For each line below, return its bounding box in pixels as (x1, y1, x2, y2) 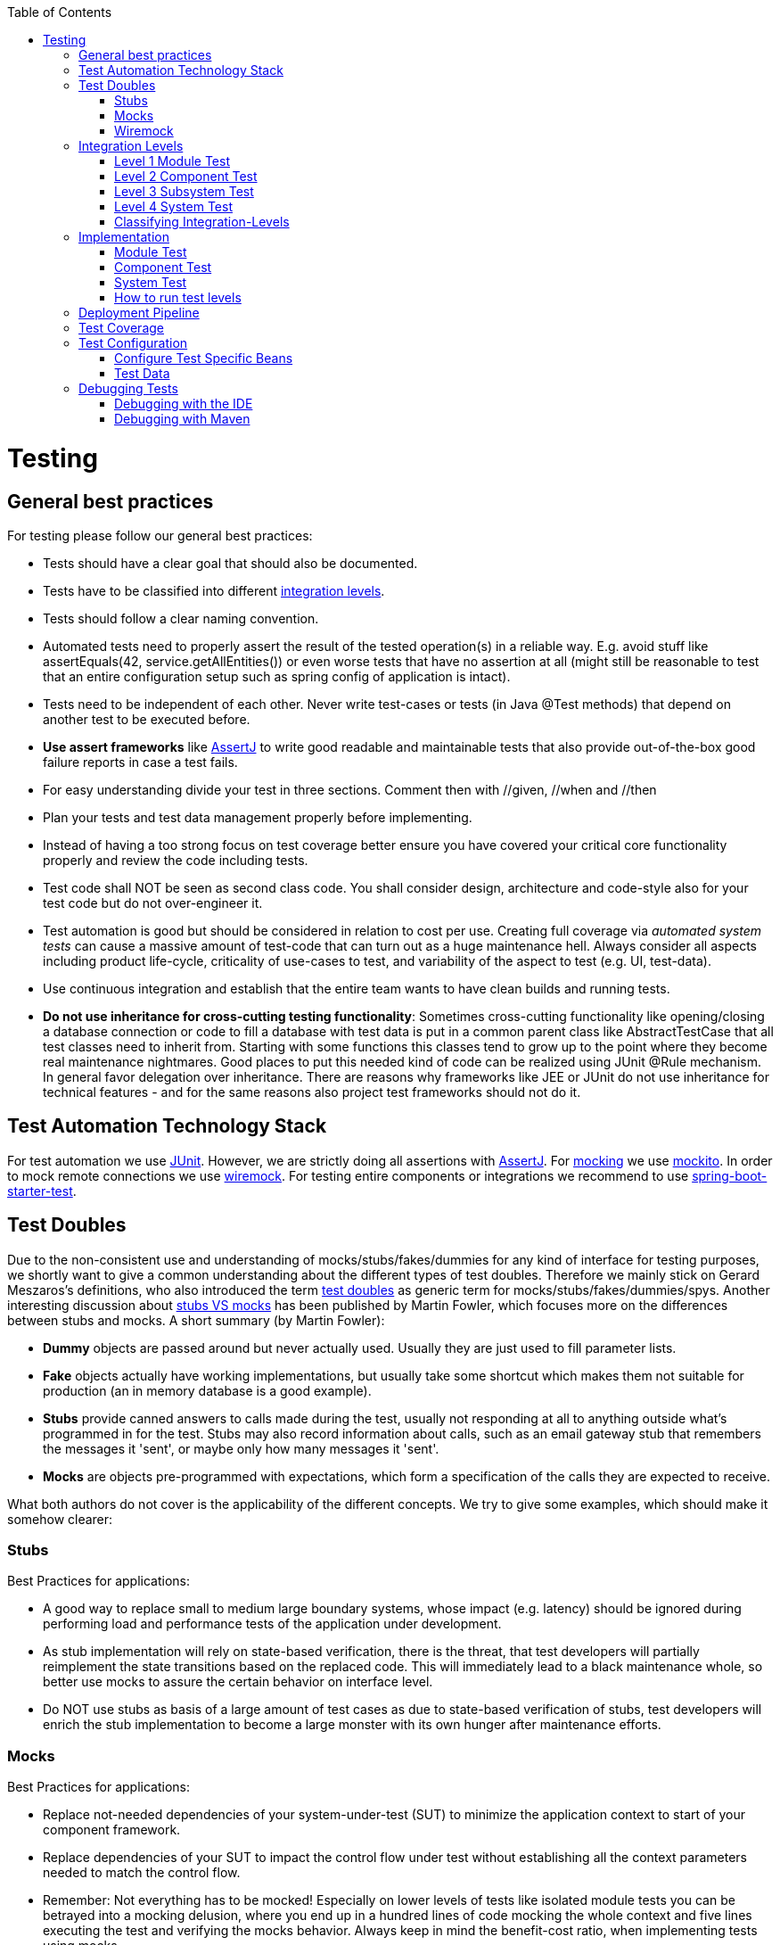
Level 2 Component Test (114, 169, 258, 184)
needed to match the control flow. (43, 1865, 241, 1881)
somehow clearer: (7, 1511, 113, 1527)
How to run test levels (114, 290, 242, 305)
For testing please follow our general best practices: (7, 527, 313, 543)
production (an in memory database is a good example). (43, 1382, 372, 1398)
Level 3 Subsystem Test (114, 184, 254, 199)
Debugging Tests (78, 381, 178, 396)
